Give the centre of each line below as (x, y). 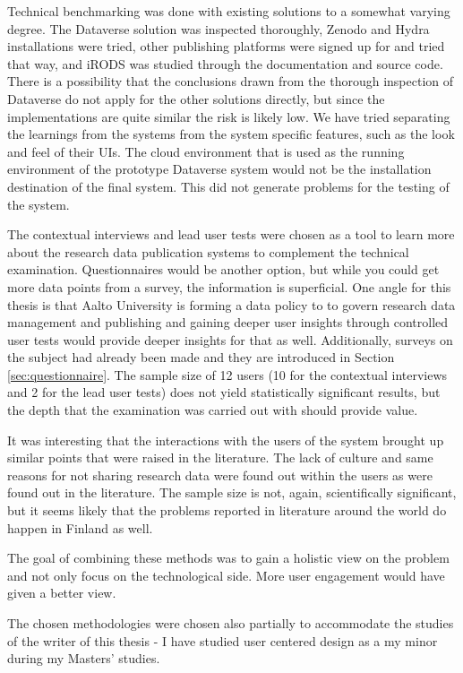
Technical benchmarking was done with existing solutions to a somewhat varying (229, 11)
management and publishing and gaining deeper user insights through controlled (228, 322)
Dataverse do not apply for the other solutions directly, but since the (196, 98)
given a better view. (62, 593)
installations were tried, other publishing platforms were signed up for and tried (226, 46)
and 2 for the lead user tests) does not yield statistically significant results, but (224, 392)
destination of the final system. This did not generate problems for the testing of (228, 186)
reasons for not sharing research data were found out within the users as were (220, 475)
